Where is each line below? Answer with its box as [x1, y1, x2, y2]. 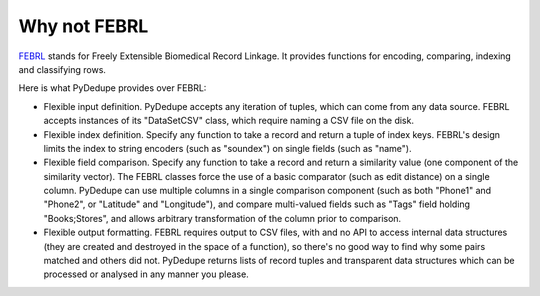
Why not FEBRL [18, 15, 149, 37]
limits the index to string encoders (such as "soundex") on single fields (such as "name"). [43, 142, 412, 154]
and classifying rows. [18, 63, 107, 75]
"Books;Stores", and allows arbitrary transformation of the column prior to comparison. [43, 212, 402, 224]
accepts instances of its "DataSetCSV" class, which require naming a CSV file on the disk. [43, 115, 415, 127]
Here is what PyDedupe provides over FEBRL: [18, 82, 207, 94]
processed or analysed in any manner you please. [43, 268, 249, 280]
